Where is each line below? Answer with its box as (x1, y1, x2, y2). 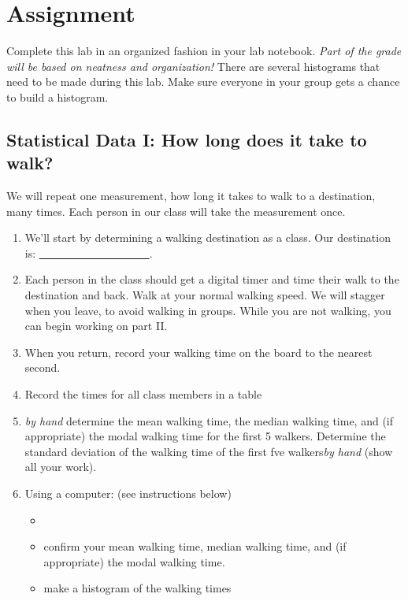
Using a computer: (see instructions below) (24, 485, 232, 501)
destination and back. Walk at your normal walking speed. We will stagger (24, 287, 385, 303)
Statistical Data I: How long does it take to (6, 127, 367, 151)
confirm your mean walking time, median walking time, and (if (43, 538, 347, 555)
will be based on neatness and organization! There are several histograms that (6, 58, 380, 74)
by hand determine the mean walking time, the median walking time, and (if (24, 412, 394, 428)
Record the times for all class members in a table (24, 386, 262, 403)
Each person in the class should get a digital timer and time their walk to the (24, 271, 399, 288)
